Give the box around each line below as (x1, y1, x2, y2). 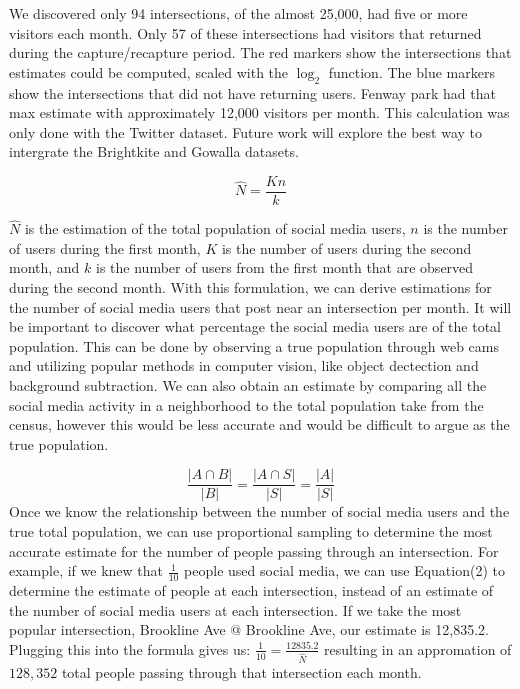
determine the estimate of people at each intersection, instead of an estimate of (9, 580, 494, 601)
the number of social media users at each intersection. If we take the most (9, 599, 462, 620)
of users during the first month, (9, 237, 201, 258)
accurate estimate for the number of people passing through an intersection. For (9, 540, 499, 561)
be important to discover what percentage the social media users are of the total (9, 316, 502, 337)
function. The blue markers (328, 61, 495, 82)
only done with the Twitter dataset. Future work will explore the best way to (9, 121, 483, 142)
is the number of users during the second (221, 237, 472, 258)
